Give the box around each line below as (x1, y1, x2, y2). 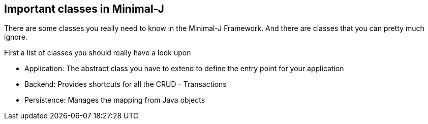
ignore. (4, 33, 27, 42)
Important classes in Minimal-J (4, 3, 164, 15)
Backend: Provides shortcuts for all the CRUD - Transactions (24, 80, 227, 89)
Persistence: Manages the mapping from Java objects (24, 96, 205, 105)
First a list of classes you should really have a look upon (4, 48, 191, 57)
